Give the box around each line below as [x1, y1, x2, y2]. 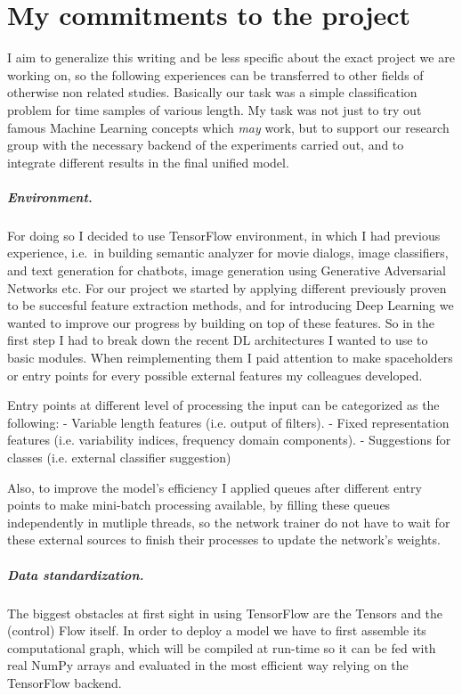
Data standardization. [7, 565, 144, 584]
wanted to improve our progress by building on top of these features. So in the [7, 313, 435, 331]
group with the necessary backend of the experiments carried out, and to [7, 135, 404, 154]
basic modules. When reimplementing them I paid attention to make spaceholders [7, 348, 453, 366]
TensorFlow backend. [7, 673, 122, 691]
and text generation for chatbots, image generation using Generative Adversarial [7, 261, 446, 280]
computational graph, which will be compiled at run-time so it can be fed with [7, 638, 436, 657]
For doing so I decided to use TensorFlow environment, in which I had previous [7, 225, 441, 244]
